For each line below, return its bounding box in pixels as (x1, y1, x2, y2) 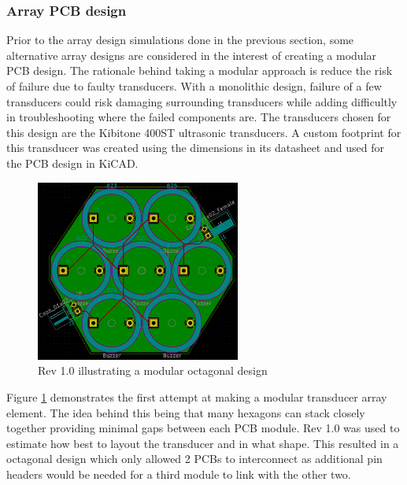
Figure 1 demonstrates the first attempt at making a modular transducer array (6, 388, 387, 405)
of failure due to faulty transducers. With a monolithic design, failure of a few (6, 78, 382, 94)
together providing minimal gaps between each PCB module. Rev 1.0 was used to (6, 420, 400, 436)
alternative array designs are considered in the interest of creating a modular (6, 46, 377, 63)
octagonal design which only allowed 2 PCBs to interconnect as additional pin (6, 450, 383, 467)
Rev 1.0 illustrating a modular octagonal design (38, 362, 268, 379)
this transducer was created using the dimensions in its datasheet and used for (6, 139, 384, 156)
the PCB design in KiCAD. (6, 154, 139, 171)
